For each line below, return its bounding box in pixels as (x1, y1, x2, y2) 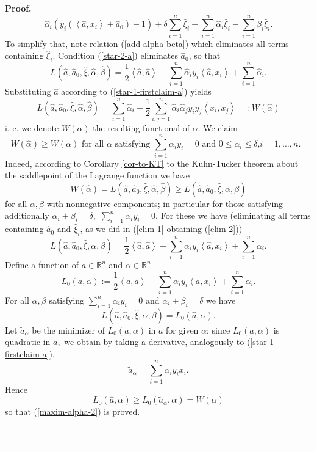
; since (207, 323, 230, 336)
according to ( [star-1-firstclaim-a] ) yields (61, 85, 212, 98)
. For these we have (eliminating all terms (155, 209, 311, 222)
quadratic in (5, 335, 51, 348)
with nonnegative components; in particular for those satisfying (46, 197, 283, 210)
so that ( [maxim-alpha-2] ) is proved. (5, 405, 140, 418)
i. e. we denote (5, 121, 59, 134)
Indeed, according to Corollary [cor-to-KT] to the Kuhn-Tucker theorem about (5, 156, 299, 169)
